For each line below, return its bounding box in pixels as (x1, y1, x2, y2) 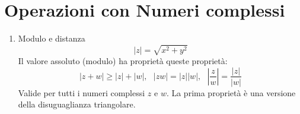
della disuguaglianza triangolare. (18, 98, 136, 110)
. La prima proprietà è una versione (166, 86, 296, 99)
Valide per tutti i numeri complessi (18, 86, 145, 99)
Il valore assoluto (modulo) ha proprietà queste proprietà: (18, 54, 228, 66)
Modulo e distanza (18, 32, 85, 45)
